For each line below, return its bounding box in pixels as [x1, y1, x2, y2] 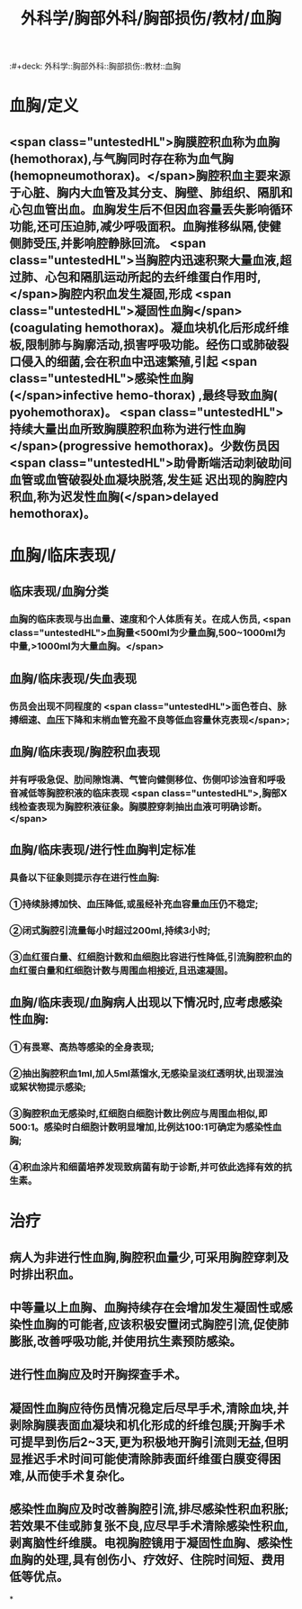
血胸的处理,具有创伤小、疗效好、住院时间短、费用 [9, 1552, 286, 1568]
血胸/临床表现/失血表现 [9, 670, 138, 686]
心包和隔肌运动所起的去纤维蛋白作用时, [44, 269, 262, 285]
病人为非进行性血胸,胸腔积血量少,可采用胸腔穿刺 [9, 1250, 278, 1265]
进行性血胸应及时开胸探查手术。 [9, 1367, 187, 1383]
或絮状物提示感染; [9, 1081, 87, 1094]
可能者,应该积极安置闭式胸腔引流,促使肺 [67, 1317, 289, 1332]
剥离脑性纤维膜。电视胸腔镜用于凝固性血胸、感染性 [9, 1535, 293, 1550]
